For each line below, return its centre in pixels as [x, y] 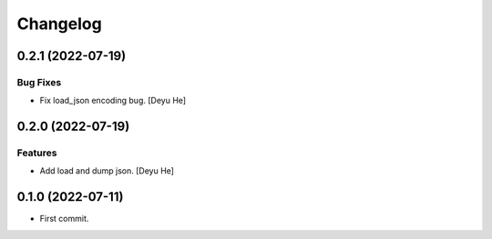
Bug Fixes [39, 82]
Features [37, 153]
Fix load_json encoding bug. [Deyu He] [113, 101]
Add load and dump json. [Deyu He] [107, 171]
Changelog [59, 24]
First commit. [64, 219]
